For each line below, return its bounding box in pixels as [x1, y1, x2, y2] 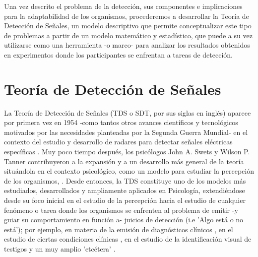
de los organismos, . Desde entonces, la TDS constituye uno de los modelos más [4, 175, 246, 186]
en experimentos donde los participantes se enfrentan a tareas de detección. [4, 49, 233, 60]
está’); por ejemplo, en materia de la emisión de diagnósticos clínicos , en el [4, 224, 233, 234]
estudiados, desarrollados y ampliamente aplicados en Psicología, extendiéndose [4, 185, 245, 195]
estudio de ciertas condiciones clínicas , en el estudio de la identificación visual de [4, 234, 252, 244]
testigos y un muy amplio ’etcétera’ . [4, 244, 116, 254]
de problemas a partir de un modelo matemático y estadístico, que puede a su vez [4, 30, 253, 40]
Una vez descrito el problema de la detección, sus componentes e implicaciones [4, 1, 243, 11]
